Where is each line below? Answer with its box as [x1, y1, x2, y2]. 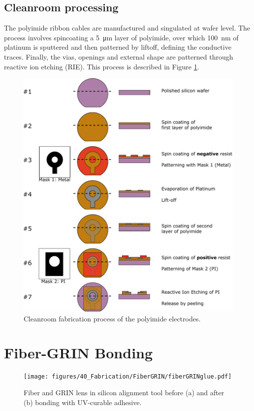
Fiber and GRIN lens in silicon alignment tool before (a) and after [24, 387, 224, 398]
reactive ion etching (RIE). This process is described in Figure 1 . [4, 61, 199, 71]
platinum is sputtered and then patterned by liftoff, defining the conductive [4, 42, 231, 52]
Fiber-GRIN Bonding [4, 342, 153, 362]
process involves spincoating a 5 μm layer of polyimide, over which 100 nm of [4, 32, 239, 42]
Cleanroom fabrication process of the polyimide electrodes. [24, 313, 201, 323]
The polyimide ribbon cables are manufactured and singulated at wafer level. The [4, 23, 251, 33]
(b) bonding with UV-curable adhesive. [24, 397, 142, 407]
